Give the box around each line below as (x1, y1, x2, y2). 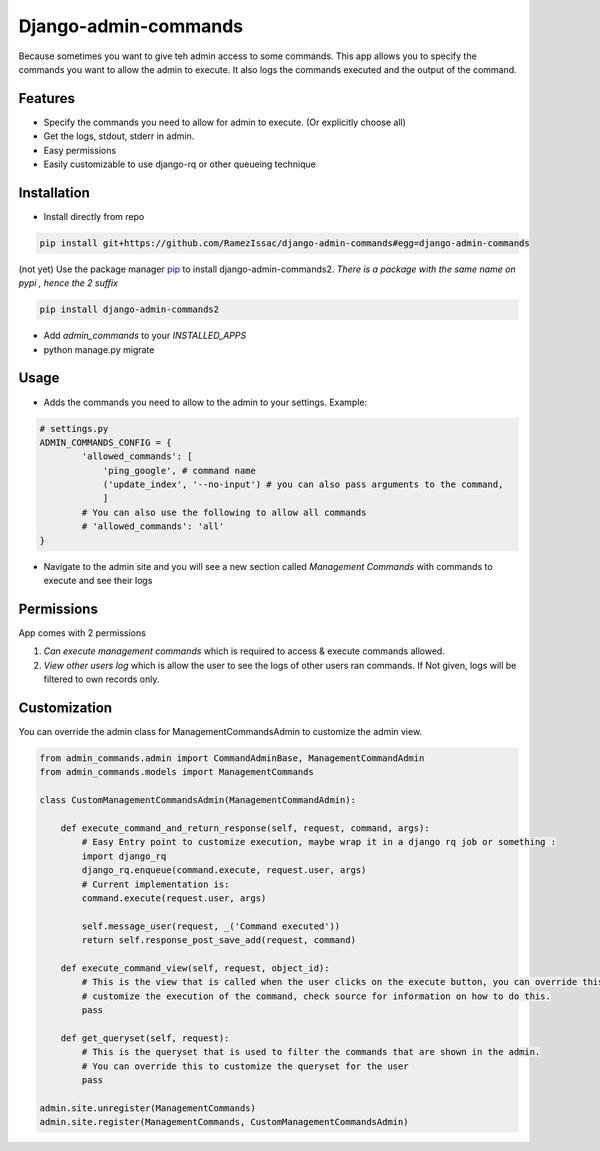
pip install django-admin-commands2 (39, 304, 220, 315)
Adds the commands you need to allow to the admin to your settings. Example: (43, 396, 368, 408)
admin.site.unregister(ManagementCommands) (39, 1102, 257, 1114)
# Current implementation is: (81, 878, 230, 890)
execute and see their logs (43, 575, 153, 587)
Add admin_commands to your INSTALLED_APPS (43, 330, 247, 342)
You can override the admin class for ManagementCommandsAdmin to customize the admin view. (18, 726, 423, 738)
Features (18, 90, 75, 107)
